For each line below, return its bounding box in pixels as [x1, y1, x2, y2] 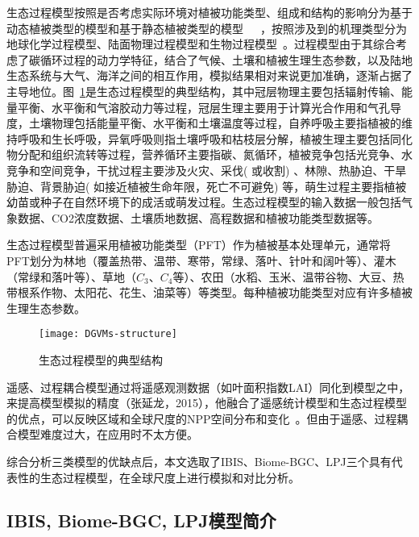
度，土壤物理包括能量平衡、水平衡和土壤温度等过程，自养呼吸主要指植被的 [6, 114, 401, 131]
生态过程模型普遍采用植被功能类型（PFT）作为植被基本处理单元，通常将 [6, 236, 391, 253]
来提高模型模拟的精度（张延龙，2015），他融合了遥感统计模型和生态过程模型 [6, 394, 407, 411]
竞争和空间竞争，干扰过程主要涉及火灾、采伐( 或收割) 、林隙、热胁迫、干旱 [6, 161, 407, 178]
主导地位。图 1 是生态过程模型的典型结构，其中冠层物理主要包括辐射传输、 [6, 82, 401, 99]
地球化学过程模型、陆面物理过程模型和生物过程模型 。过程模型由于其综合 [6, 35, 396, 52]
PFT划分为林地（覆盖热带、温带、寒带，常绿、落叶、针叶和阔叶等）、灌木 [6, 252, 396, 268]
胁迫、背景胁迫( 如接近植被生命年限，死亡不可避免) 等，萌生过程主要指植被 [6, 177, 407, 194]
